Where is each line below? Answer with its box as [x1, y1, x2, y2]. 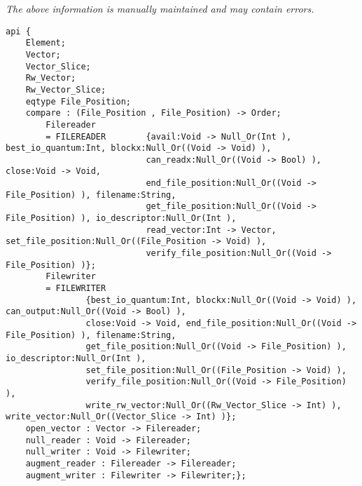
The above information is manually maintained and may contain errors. [6, 1, 314, 15]
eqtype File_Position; [25, 96, 131, 107]
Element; [25, 38, 66, 48]
